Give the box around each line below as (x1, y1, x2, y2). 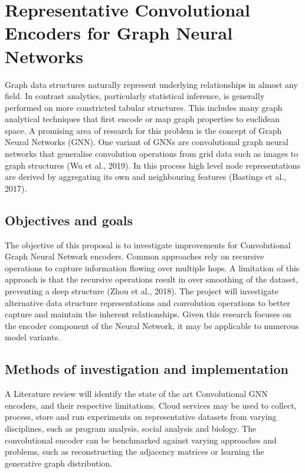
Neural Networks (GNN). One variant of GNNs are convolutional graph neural (5, 136, 288, 148)
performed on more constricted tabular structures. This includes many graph (5, 101, 283, 113)
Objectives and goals (5, 211, 133, 229)
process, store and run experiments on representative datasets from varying (5, 410, 277, 423)
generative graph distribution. (5, 456, 113, 469)
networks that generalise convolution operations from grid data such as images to (5, 147, 299, 160)
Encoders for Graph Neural (5, 21, 233, 45)
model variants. (5, 331, 60, 343)
